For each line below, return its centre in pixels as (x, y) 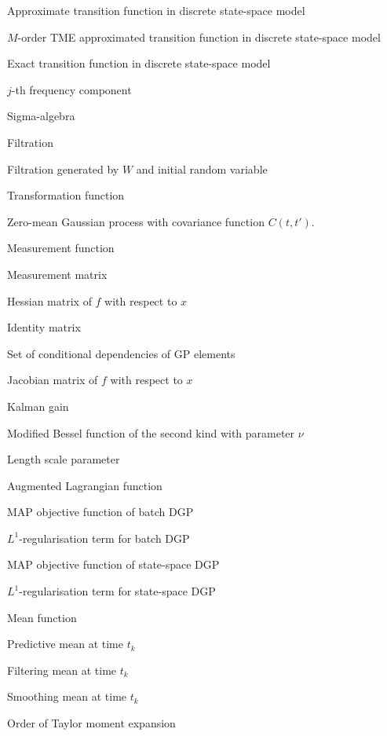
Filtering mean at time (62, 670)
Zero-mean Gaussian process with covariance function (136, 221)
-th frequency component (71, 89)
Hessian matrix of (49, 300)
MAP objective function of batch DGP (100, 512)
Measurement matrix (57, 274)
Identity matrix (44, 327)
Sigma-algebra (41, 116)
